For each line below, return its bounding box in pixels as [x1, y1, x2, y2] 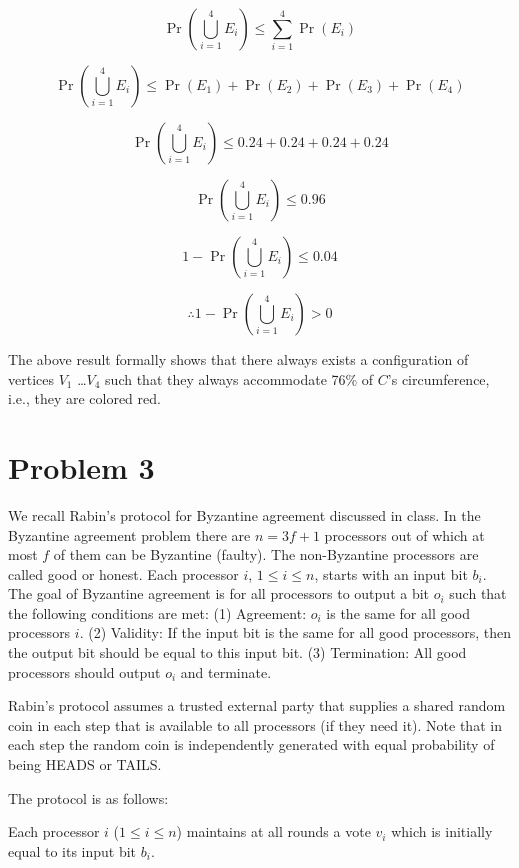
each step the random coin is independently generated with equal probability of [8, 734, 495, 755]
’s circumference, [387, 368, 490, 389]
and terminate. [180, 661, 272, 682]
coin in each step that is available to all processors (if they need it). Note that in [8, 714, 502, 735]
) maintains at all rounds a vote [176, 821, 371, 842]
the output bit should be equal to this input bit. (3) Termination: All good [8, 642, 467, 663]
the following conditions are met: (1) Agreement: [8, 602, 307, 623]
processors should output [8, 661, 161, 682]
